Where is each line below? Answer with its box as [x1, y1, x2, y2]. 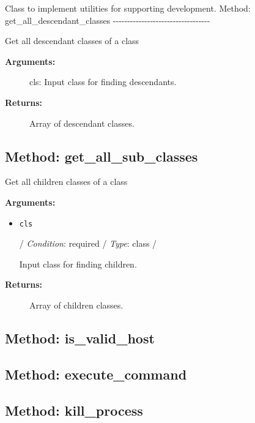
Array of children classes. [29, 298, 124, 311]
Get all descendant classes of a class [5, 34, 139, 47]
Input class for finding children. [19, 257, 137, 270]
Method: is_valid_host [5, 328, 155, 347]
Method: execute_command [5, 364, 187, 383]
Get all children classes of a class [5, 175, 128, 188]
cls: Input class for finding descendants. [29, 75, 177, 88]
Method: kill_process [5, 400, 143, 419]
